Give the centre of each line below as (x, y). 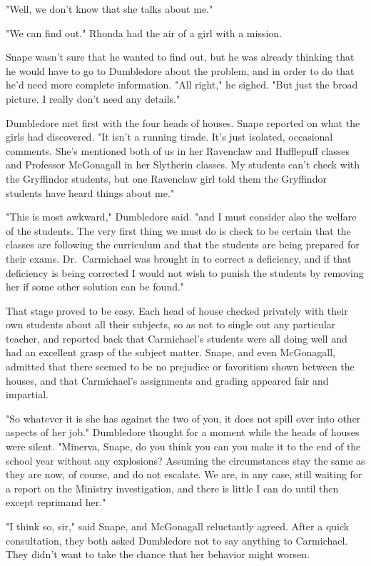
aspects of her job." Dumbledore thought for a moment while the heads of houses (183, 432)
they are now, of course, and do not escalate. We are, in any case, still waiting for (184, 474)
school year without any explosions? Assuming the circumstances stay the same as (185, 460)
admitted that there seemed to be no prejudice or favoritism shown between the (180, 367)
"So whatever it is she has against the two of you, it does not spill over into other (183, 418)
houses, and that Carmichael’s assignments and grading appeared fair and (167, 380)
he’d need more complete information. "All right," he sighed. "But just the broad (182, 85)
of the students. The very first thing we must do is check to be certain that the (178, 230)
